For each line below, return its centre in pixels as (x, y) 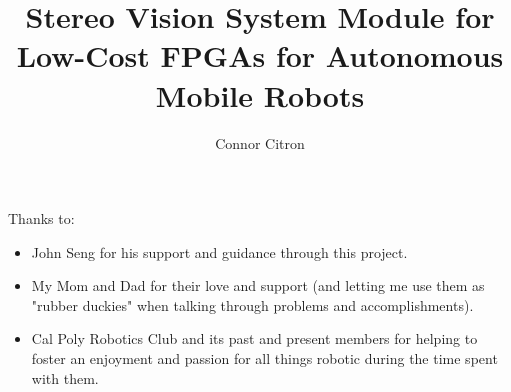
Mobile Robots (260, 94)
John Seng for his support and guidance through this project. (219, 251)
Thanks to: (41, 218)
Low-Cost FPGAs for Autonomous (260, 55)
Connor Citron (260, 142)
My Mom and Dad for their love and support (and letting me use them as (258, 285)
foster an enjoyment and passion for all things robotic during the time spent (264, 358)
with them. (65, 377)
